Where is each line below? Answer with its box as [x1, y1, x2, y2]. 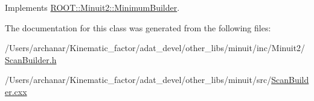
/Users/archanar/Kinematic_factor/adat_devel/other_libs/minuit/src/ [5, 73, 272, 86]
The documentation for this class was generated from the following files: [5, 21, 271, 34]
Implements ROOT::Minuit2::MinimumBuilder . [5, 1, 180, 13]
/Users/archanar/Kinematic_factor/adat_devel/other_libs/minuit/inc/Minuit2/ [5, 41, 306, 54]
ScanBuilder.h [5, 53, 57, 66]
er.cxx [5, 85, 27, 97]
